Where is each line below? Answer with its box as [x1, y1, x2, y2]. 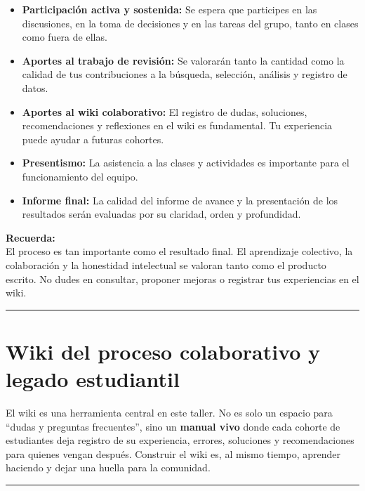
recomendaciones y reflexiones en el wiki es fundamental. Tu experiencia [22, 118, 333, 133]
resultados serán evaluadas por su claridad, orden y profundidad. [22, 207, 301, 221]
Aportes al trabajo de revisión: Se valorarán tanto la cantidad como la [22, 53, 345, 67]
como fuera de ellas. [22, 30, 107, 44]
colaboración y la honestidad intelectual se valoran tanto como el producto [6, 257, 326, 272]
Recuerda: [6, 230, 55, 244]
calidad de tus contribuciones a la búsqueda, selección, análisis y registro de [22, 67, 347, 81]
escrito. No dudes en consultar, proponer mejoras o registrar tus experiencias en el [6, 271, 359, 286]
